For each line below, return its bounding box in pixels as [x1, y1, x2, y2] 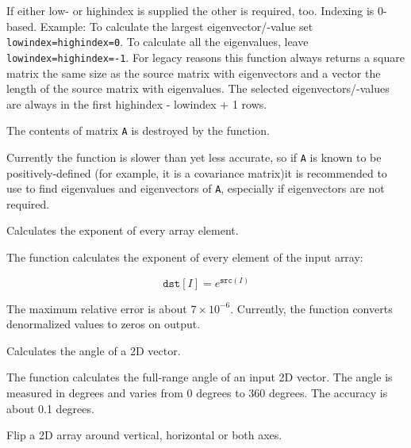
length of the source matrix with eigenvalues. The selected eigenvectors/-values [6, 80, 390, 97]
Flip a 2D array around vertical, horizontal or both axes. [6, 427, 282, 443]
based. [6, 17, 37, 34]
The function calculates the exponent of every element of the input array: [6, 249, 363, 266]
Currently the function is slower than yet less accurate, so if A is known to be [6, 148, 382, 165]
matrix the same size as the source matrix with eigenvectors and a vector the [6, 64, 381, 81]
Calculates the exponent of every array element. [6, 222, 239, 239]
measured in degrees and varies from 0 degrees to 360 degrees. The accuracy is [6, 385, 388, 401]
